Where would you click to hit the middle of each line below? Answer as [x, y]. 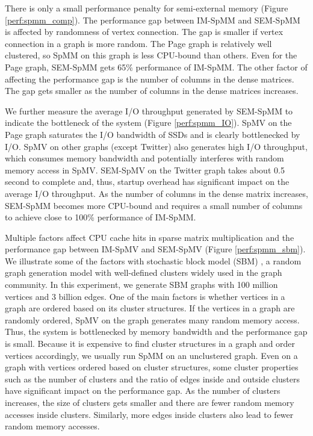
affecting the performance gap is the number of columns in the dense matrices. [150, 79]
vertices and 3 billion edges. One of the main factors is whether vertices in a [145, 296]
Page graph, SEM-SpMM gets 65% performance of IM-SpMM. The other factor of [156, 67]
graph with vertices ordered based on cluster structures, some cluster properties [152, 367]
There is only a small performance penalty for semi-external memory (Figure [147, 8]
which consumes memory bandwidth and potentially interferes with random [144, 158]
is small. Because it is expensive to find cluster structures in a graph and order [150, 344]
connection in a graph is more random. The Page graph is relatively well [138, 43]
